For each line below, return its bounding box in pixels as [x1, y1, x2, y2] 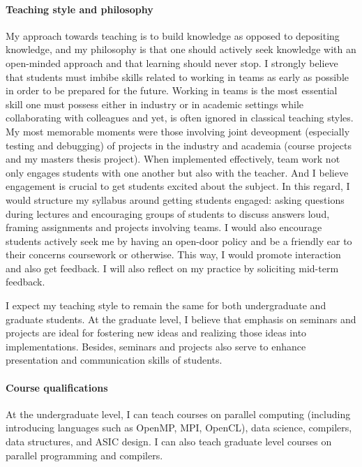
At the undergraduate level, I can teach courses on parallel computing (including [6, 406, 351, 421]
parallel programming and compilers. [6, 447, 163, 462]
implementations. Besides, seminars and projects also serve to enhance [6, 339, 306, 353]
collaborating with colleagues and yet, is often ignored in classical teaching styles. [6, 110, 354, 125]
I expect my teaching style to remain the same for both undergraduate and [6, 298, 326, 313]
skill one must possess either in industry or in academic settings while [6, 96, 303, 111]
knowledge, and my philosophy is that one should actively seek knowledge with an [6, 42, 356, 57]
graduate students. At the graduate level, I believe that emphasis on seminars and [6, 311, 356, 326]
